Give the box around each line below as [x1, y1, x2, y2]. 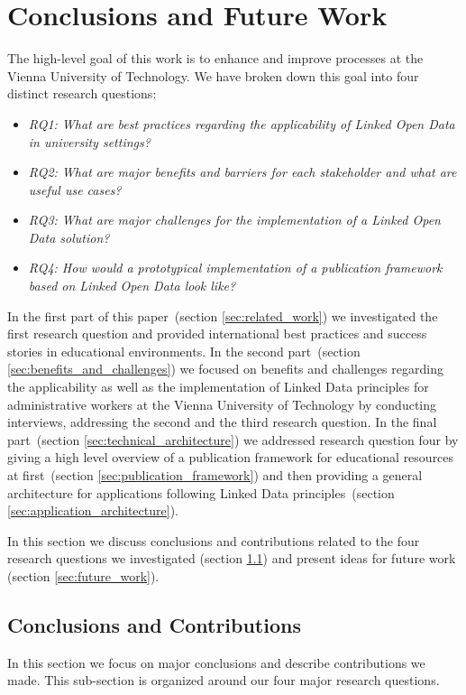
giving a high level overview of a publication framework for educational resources [7, 448, 454, 467]
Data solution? [28, 227, 110, 246]
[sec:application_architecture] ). [7, 501, 178, 520]
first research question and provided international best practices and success [7, 324, 427, 343]
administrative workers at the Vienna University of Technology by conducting [7, 394, 437, 413]
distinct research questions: [7, 84, 157, 103]
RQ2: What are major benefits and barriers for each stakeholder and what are [28, 162, 457, 181]
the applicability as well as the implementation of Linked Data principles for [7, 377, 429, 396]
